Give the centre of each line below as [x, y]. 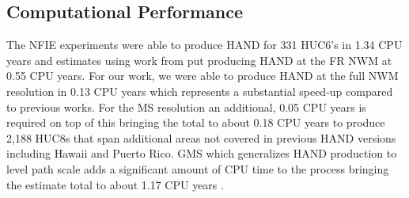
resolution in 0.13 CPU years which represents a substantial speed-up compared [200, 91]
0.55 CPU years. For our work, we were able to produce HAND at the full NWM [203, 76]
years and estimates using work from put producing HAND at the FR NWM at [199, 60]
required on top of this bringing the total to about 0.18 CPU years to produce [196, 122]
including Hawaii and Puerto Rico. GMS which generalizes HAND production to [202, 153]
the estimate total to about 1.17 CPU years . [115, 184]
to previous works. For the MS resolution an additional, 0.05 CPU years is [186, 107]
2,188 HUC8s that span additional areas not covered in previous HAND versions [201, 137]
